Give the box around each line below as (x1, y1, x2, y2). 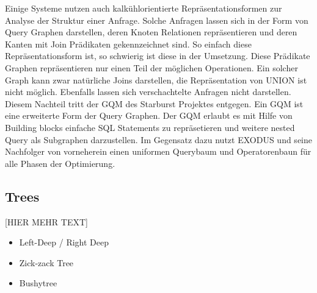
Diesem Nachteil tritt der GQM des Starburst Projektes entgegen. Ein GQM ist (5, 97, 304, 110)
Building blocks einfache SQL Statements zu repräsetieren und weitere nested (5, 121, 295, 133)
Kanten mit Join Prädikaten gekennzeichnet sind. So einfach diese (5, 37, 252, 50)
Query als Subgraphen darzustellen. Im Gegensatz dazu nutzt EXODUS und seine (5, 133, 312, 146)
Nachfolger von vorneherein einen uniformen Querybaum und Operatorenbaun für (5, 145, 312, 158)
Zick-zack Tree (19, 256, 74, 269)
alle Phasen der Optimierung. (5, 157, 115, 169)
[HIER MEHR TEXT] (5, 215, 88, 228)
